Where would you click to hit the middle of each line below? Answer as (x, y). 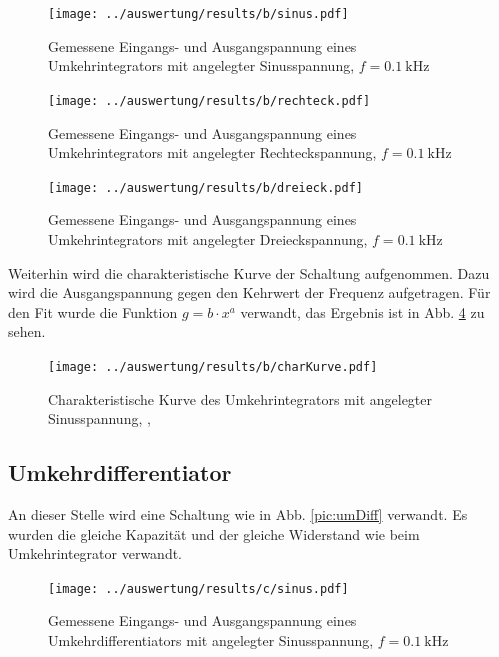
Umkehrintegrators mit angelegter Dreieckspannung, (208, 238)
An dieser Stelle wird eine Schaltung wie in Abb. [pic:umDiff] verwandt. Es (238, 513)
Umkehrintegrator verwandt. (95, 553)
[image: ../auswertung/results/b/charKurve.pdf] (213, 366)
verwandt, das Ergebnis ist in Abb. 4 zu (362, 311)
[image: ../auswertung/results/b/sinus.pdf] (198, 14)
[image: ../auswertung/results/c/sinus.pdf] (198, 588)
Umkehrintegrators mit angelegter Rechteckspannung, (212, 152)
